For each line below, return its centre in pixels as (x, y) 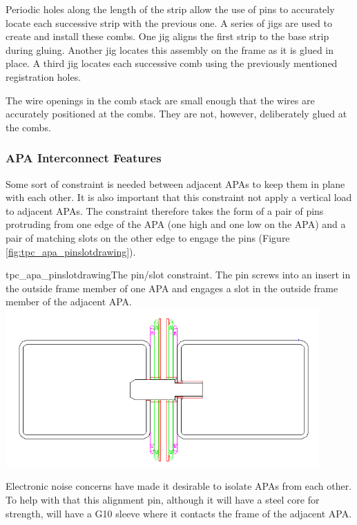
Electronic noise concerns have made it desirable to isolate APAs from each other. (179, 486)
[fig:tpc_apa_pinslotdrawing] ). (71, 251)
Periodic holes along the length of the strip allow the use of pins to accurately (170, 9)
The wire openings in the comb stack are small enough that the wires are (160, 100)
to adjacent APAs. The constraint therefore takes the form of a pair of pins (165, 210)
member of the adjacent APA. (69, 302)
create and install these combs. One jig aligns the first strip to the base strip (167, 36)
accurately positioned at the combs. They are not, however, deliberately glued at (176, 114)
